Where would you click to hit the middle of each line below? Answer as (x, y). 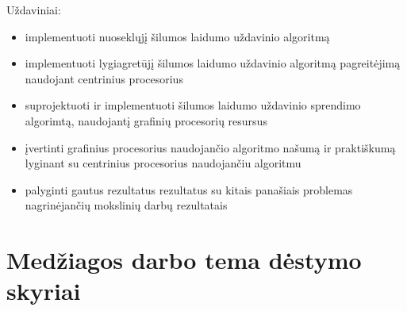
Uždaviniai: (34, 10)
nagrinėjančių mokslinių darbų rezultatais (126, 205)
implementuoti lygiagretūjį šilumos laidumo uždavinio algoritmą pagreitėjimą (213, 63)
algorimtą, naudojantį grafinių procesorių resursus (146, 120)
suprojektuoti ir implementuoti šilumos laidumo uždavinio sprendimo (193, 105)
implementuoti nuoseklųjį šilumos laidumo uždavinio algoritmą (177, 36)
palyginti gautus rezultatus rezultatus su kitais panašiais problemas (189, 189)
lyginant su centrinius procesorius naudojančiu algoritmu (163, 163)
